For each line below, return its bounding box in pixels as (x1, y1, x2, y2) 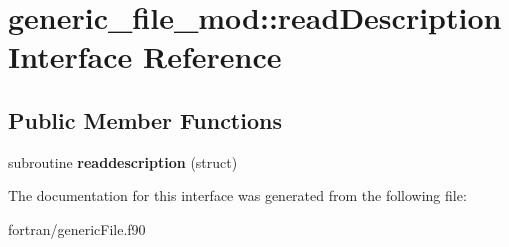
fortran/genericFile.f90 (8, 218, 146, 239)
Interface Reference (8, 36, 282, 77)
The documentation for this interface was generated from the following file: (8, 185, 467, 206)
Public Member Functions (8, 104, 282, 135)
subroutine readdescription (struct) (8, 151, 238, 172)
